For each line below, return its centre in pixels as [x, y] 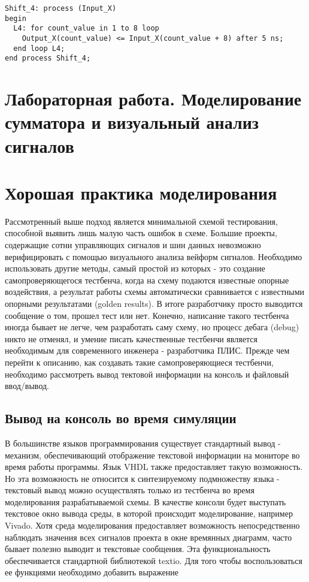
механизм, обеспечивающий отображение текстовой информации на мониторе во [152, 455]
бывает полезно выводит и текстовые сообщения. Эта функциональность [138, 549]
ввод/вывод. [27, 386]
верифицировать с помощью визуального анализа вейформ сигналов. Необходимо [154, 256]
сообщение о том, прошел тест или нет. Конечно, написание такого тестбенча [147, 315]
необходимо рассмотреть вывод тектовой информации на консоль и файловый [147, 374]
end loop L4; [39, 48]
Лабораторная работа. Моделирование [153, 99]
